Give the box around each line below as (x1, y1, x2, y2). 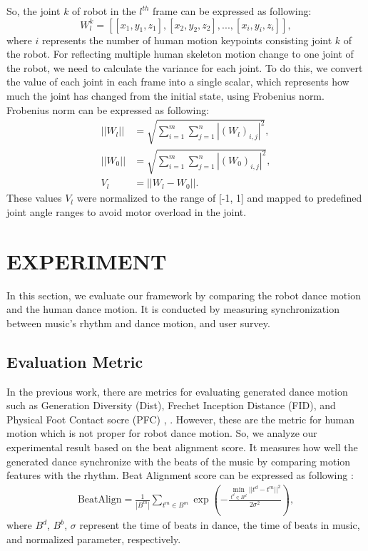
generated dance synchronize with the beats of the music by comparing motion (6, 453, 351, 468)
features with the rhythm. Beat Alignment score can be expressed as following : (6, 468, 354, 483)
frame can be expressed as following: (153, 4, 312, 18)
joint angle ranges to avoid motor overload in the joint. (6, 204, 247, 219)
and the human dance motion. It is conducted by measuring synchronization (6, 302, 339, 316)
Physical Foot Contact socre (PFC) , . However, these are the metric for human (6, 411, 355, 426)
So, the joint (6, 4, 61, 18)
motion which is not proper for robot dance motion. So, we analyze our (6, 426, 317, 441)
